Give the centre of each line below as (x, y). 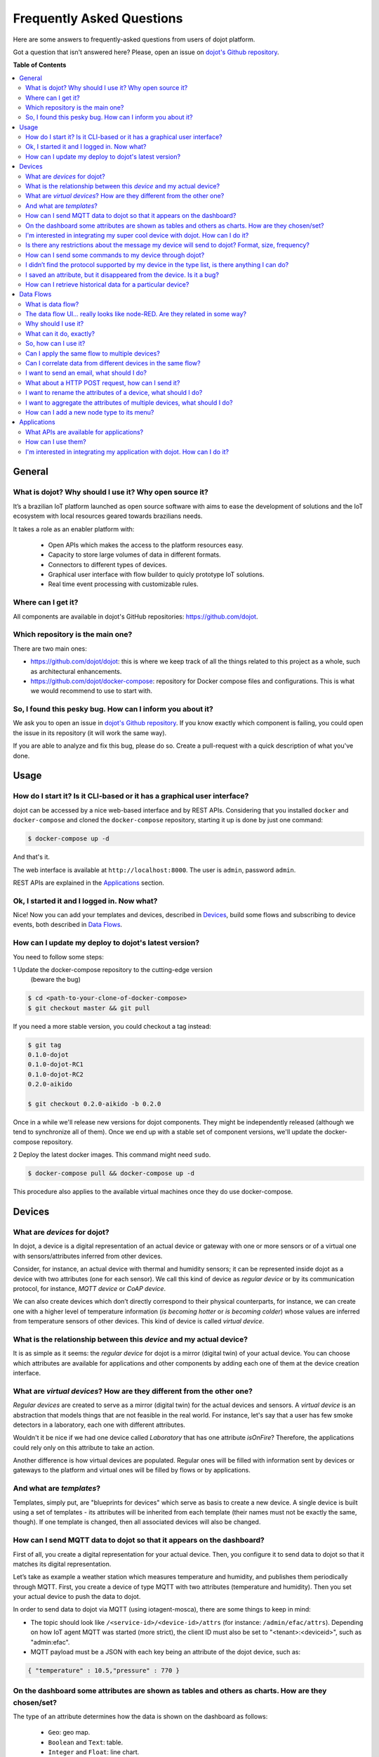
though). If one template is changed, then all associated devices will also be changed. (137, 1522)
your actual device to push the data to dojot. (77, 1597)
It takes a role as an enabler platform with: (74, 529)
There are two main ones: (50, 648)
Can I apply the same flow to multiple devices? (93, 353)
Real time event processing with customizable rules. (124, 584)
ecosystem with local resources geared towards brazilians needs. (108, 516)
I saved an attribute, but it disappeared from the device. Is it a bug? (122, 275)
